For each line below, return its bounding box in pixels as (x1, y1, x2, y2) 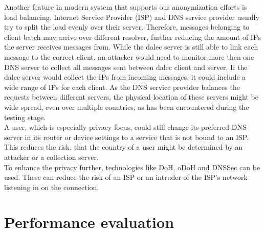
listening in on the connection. (4, 181, 99, 192)
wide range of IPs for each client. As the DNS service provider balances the (4, 81, 240, 92)
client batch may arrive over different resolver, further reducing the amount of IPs (4, 31, 261, 42)
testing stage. (4, 111, 46, 122)
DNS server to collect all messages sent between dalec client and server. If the (4, 61, 248, 72)
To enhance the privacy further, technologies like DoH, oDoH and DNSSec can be (4, 161, 260, 172)
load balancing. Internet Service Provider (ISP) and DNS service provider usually (4, 11, 259, 22)
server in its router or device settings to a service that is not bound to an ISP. (4, 131, 249, 142)
